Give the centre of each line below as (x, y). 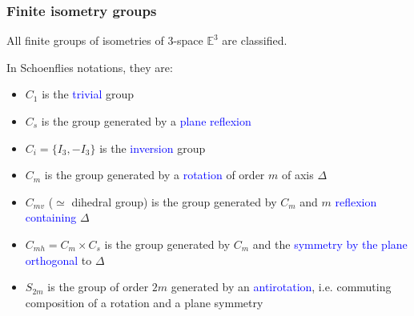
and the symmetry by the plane (330, 244)
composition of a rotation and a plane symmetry (144, 302)
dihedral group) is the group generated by (174, 201)
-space (188, 40)
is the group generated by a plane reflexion (146, 121)
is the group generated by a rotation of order (155, 175)
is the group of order (98, 287)
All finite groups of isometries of (85, 40)
